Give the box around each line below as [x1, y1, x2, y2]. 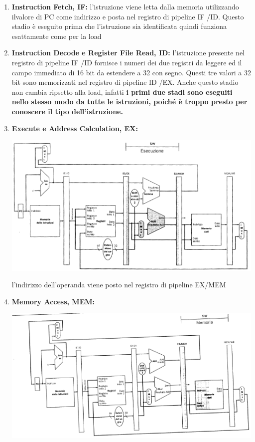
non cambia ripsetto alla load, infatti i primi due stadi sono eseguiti [11, 86, 233, 97]
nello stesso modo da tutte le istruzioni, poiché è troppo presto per [11, 96, 248, 107]
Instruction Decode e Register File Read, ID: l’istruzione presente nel [11, 47, 245, 58]
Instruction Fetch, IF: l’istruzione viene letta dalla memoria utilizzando [11, 1, 239, 11]
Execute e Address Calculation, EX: [11, 123, 138, 133]
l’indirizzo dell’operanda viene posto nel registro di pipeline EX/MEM [11, 279, 226, 290]
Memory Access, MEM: [11, 296, 95, 306]
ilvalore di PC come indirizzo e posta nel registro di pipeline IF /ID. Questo [11, 11, 244, 21]
